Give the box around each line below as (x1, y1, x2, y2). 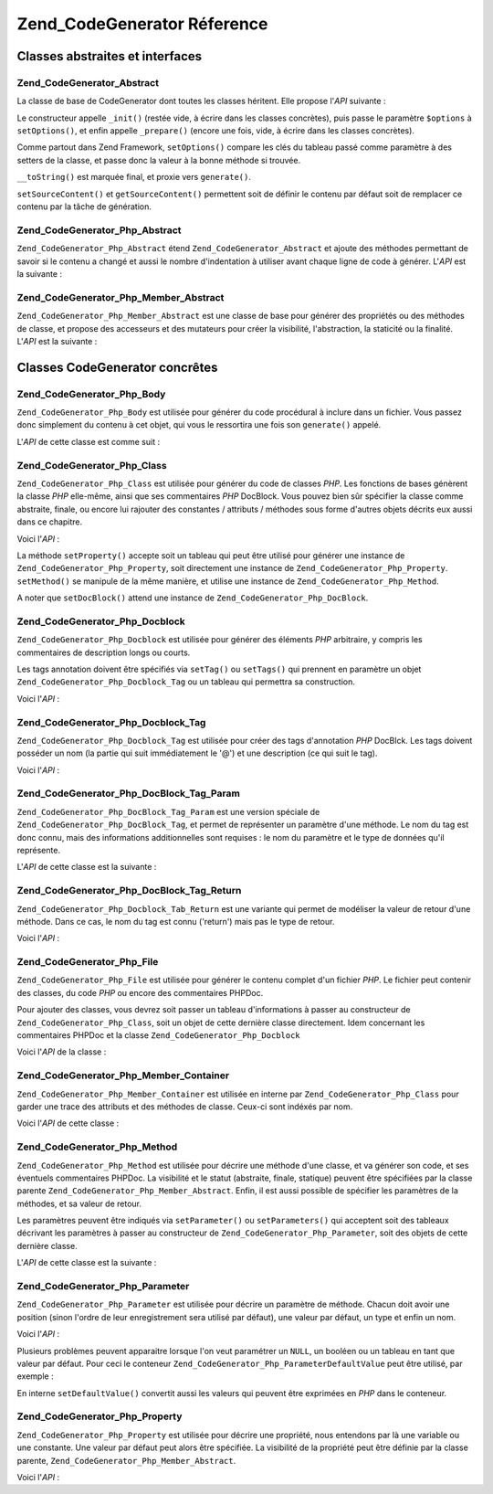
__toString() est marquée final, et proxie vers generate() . (16, 172, 251, 183)
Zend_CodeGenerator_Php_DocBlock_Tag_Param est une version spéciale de (16, 806, 320, 817)
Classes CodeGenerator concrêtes (16, 359, 218, 375)
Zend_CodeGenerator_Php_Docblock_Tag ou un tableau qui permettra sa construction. (16, 676, 355, 687)
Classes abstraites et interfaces (16, 48, 203, 64)
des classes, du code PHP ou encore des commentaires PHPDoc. (16, 987, 264, 998)
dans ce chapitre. (16, 516, 83, 527)
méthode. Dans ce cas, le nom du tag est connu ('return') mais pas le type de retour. (16, 916, 335, 927)
